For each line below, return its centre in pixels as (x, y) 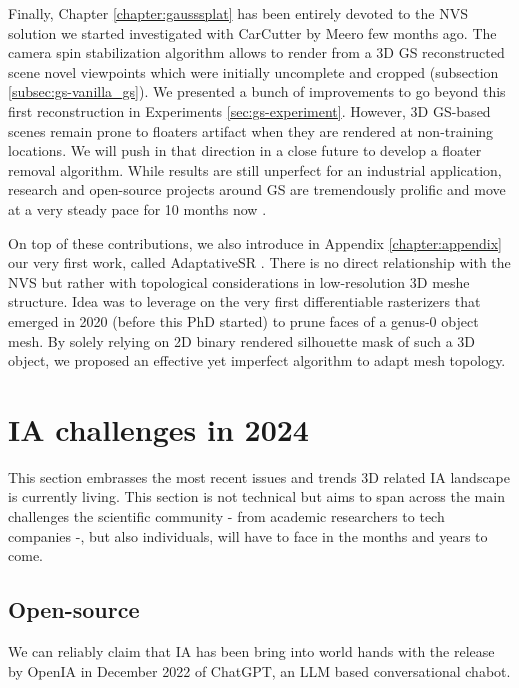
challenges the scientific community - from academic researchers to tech (226, 516)
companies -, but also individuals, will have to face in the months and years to (248, 535)
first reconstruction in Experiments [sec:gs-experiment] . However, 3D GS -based (249, 110)
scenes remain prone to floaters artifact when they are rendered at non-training (251, 130)
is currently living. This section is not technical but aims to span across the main (256, 496)
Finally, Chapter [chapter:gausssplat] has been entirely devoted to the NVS (238, 13)
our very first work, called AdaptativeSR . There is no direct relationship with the (259, 262)
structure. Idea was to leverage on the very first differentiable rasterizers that (244, 301)
